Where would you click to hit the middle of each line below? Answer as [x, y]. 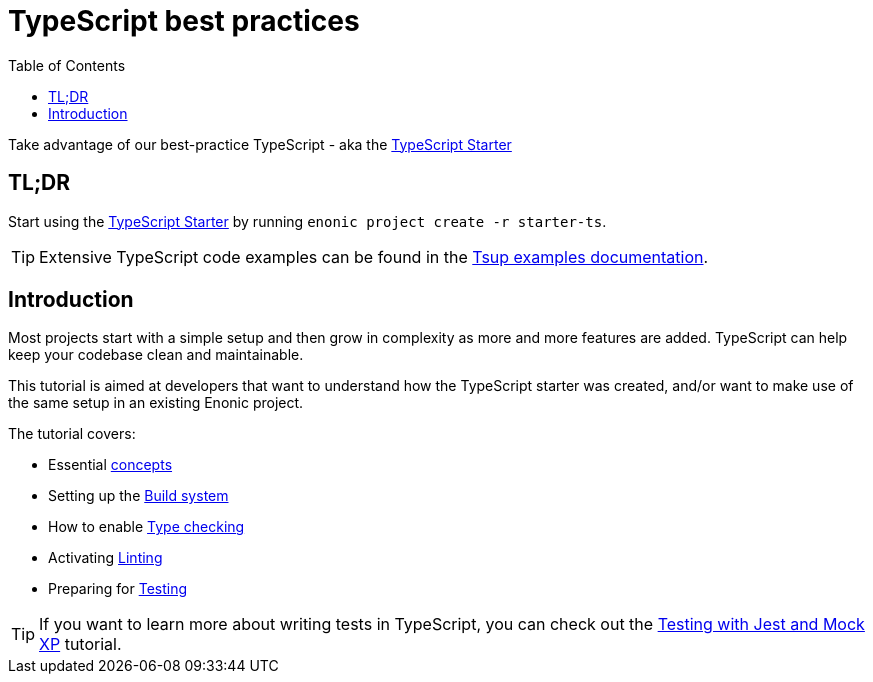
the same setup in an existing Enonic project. [156, 403]
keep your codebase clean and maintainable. [156, 355]
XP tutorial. [80, 644]
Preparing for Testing [118, 589]
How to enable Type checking [146, 527]
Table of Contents [67, 65]
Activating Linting [105, 558]
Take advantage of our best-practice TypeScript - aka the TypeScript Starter [260, 144]
